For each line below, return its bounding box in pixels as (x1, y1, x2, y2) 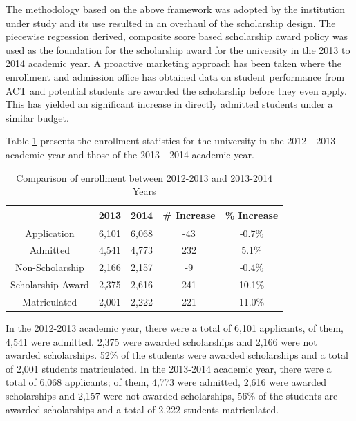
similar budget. (6, 110, 69, 124)
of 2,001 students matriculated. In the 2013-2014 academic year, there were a (6, 361, 332, 375)
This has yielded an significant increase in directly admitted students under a (6, 97, 333, 111)
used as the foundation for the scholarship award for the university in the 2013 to (6, 42, 350, 57)
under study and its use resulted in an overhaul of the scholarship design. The (6, 15, 336, 30)
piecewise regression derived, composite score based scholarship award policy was (6, 29, 348, 44)
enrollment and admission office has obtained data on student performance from (6, 69, 345, 84)
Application (25, 225, 75, 240)
